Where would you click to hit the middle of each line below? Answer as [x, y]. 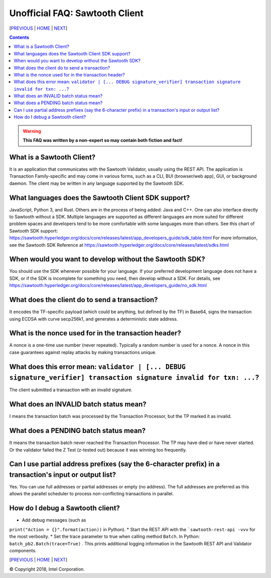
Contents [19, 37]
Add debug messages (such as [54, 520]
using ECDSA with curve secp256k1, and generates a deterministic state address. [94, 319]
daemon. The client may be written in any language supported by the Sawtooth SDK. [97, 183]
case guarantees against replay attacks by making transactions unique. [83, 352]
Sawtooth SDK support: [34, 231]
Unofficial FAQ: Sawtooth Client [77, 13]
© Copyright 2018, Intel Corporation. [47, 569]
